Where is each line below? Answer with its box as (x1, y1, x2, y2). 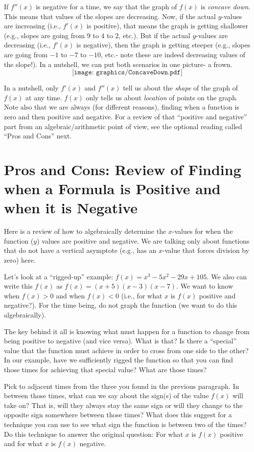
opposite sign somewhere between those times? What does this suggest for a (4, 409, 232, 420)
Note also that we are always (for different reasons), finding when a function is (4, 102, 239, 112)
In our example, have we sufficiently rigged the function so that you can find (4, 355, 233, 365)
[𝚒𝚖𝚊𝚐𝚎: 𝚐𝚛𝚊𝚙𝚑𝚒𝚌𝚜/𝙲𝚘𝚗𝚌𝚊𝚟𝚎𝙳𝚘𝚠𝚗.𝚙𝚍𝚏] (72, 69, 183, 76)
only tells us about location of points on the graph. (86, 92, 238, 102)
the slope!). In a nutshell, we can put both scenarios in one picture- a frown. (4, 59, 232, 69)
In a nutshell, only (4, 83, 59, 93)
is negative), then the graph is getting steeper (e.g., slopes (76, 40, 251, 50)
